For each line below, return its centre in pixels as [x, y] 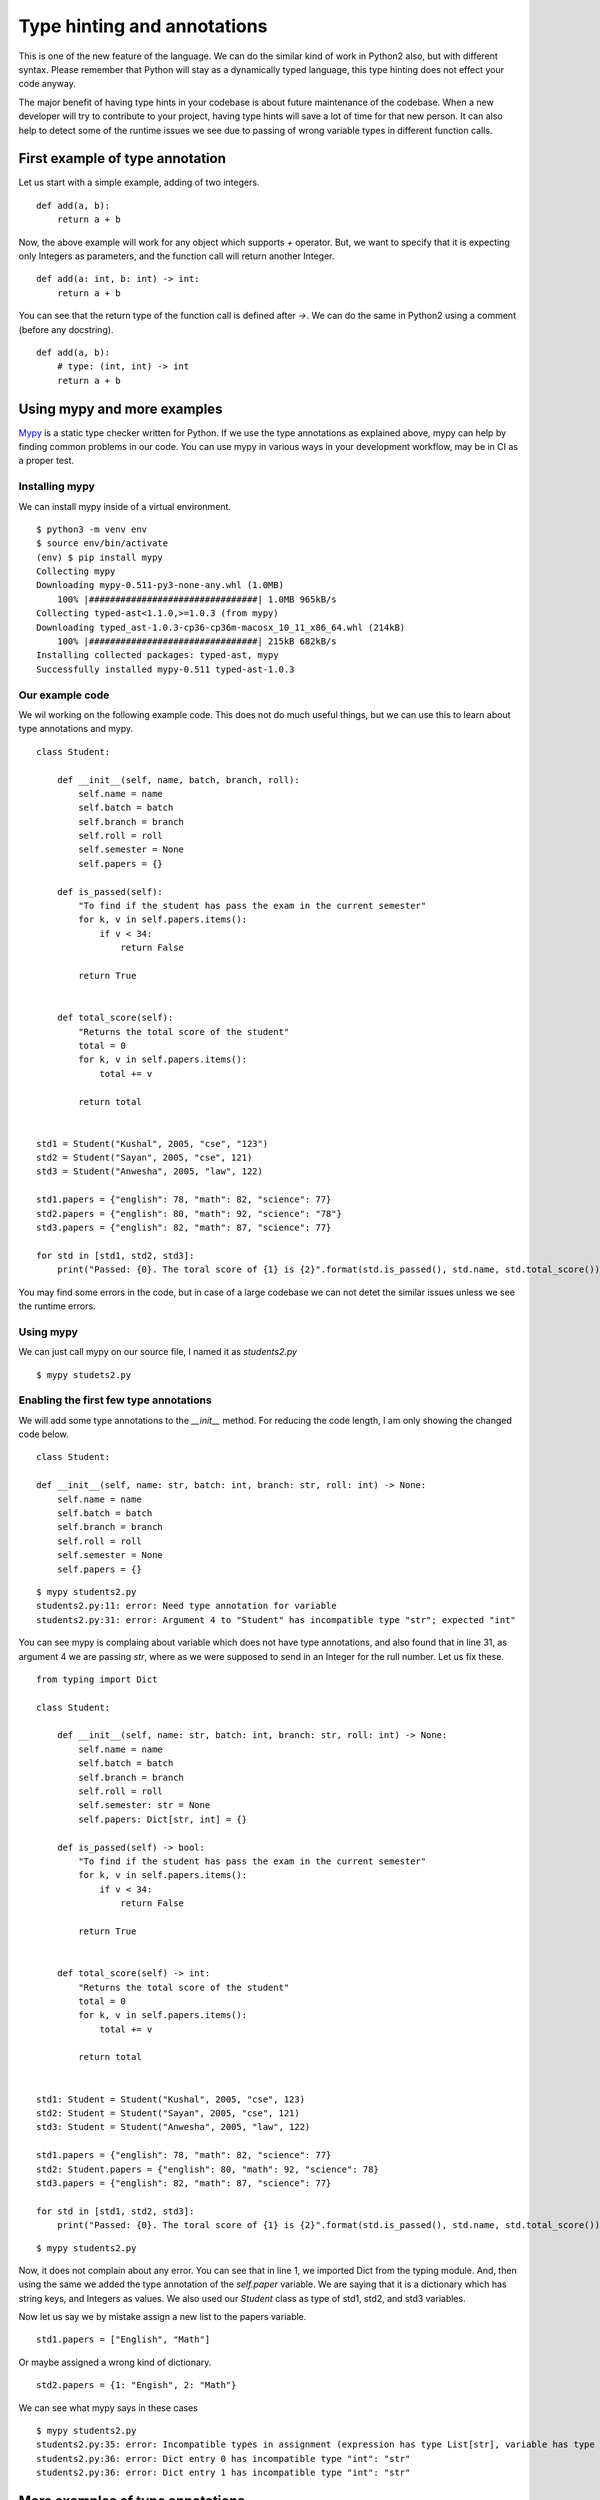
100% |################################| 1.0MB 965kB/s [196, 599]
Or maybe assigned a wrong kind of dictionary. [115, 2362]
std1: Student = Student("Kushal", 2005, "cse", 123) [170, 2099]
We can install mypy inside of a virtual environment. [125, 506]
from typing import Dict [97, 1679]
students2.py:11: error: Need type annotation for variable [186, 1606]
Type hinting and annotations [143, 26]
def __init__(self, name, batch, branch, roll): [178, 779]
